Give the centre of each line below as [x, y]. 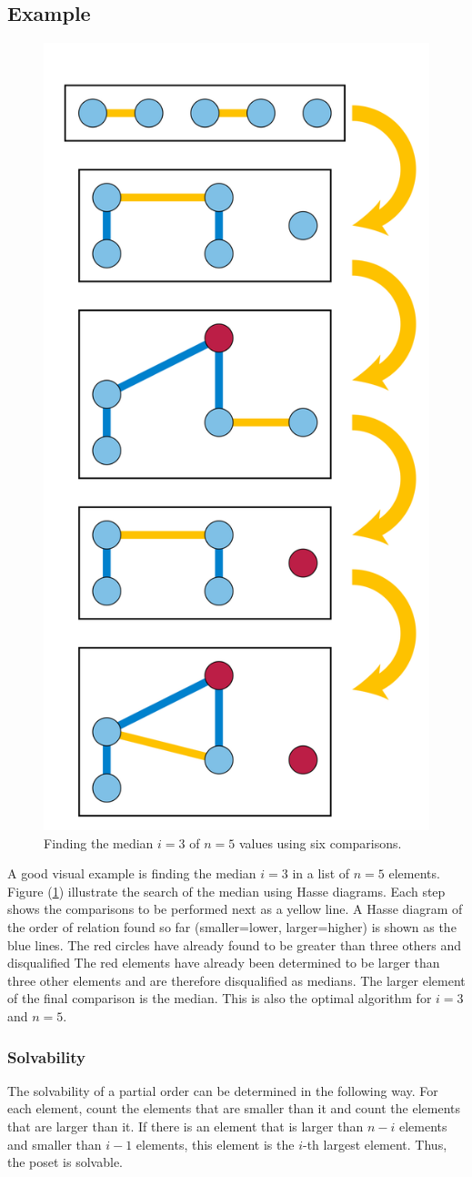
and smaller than [55, 1144]
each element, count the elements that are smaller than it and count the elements [234, 1108]
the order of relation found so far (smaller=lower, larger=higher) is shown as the [232, 927]
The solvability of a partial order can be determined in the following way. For [223, 1090]
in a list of [321, 873]
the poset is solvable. [65, 1162]
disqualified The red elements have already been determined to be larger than [224, 963]
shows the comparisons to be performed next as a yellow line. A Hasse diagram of [235, 909]
